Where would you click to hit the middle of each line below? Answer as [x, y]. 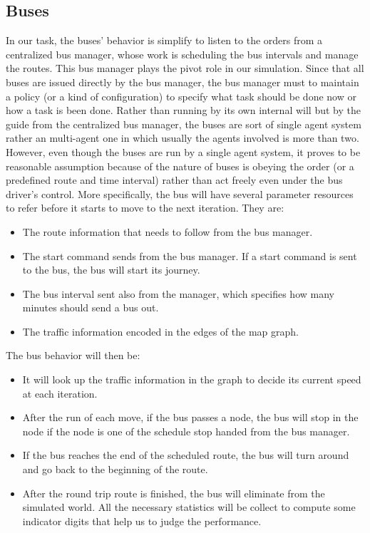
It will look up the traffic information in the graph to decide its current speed [192, 379]
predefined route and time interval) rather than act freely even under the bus [174, 180]
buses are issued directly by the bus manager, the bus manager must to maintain [183, 82]
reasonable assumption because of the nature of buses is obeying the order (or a [180, 166]
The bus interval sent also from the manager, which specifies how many [178, 293]
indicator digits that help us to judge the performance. [142, 521]
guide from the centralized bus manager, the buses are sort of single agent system [184, 124]
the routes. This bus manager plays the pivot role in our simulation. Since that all [185, 68]
